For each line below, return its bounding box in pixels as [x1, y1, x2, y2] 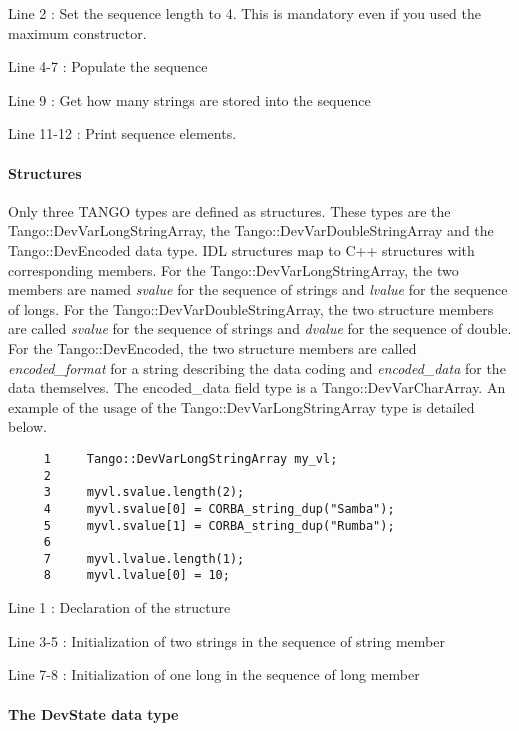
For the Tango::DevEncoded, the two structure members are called [8, 337, 417, 358]
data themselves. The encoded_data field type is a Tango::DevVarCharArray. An [8, 377, 506, 398]
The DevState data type [8, 703, 179, 724]
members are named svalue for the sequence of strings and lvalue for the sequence [8, 279, 508, 300]
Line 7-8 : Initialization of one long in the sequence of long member [8, 664, 420, 685]
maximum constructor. [8, 22, 147, 43]
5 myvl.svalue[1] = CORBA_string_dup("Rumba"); [43, 518, 395, 533]
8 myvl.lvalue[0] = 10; [43, 568, 230, 583]
